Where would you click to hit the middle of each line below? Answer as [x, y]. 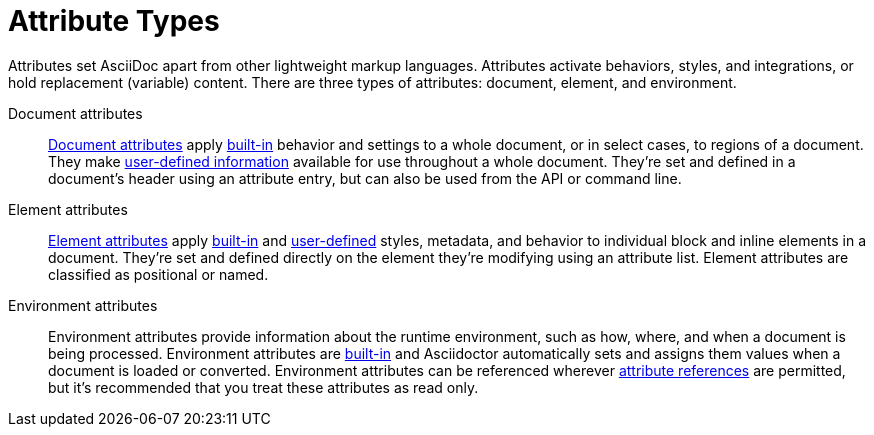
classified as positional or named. [158, 274]
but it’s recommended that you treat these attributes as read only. [263, 387]
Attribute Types [114, 21]
